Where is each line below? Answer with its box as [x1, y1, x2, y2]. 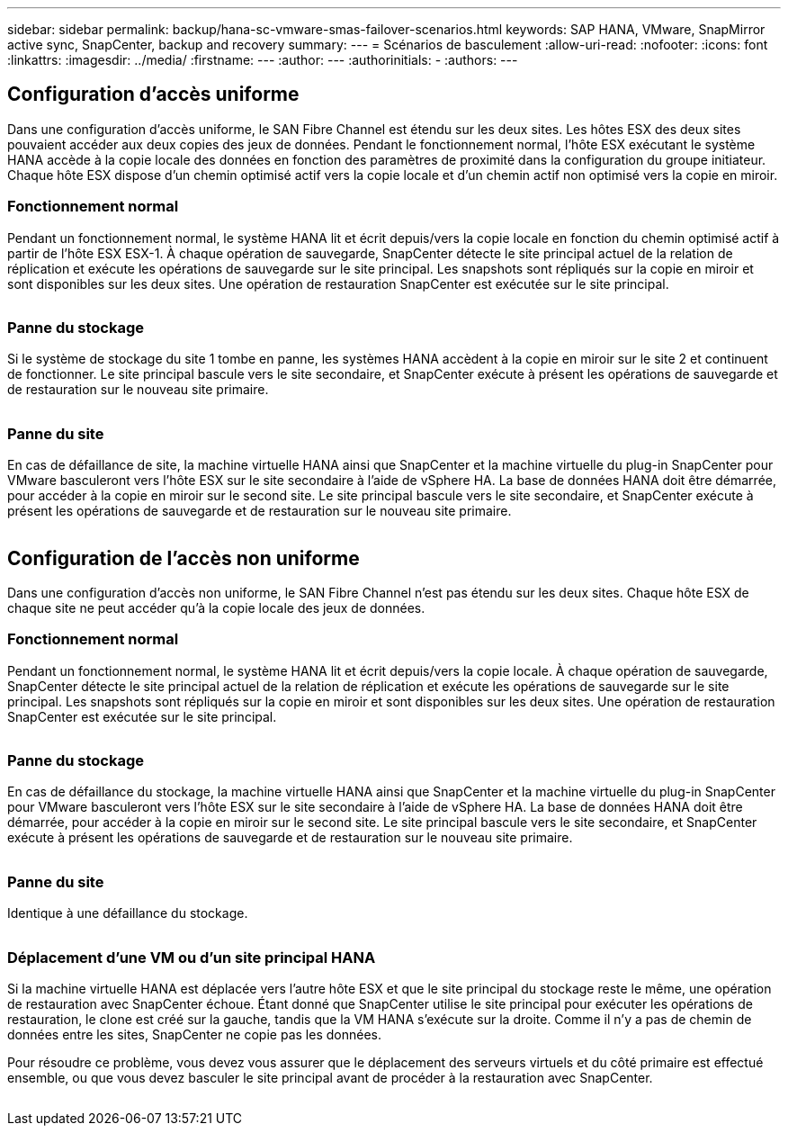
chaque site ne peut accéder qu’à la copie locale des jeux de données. [7, 599, 425, 616]
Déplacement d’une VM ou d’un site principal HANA [7, 948, 376, 967]
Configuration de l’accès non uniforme [7, 546, 360, 570]
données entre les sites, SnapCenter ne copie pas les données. [7, 1026, 381, 1042]
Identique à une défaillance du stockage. [7, 905, 248, 922]
